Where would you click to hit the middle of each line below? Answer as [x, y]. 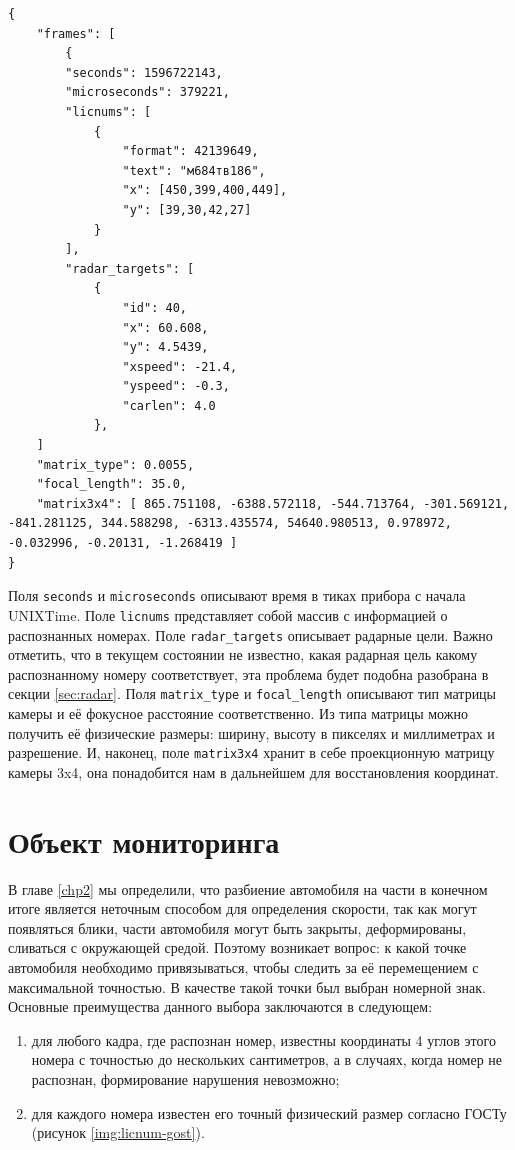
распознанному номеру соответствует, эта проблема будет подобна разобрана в [248, 673]
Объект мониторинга [144, 840]
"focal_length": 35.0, [111, 484]
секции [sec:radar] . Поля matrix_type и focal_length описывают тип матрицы [252, 693]
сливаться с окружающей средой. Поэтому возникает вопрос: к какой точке [237, 947]
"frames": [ [76, 33]
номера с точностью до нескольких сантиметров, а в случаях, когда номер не [267, 1059]
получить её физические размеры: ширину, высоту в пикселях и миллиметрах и [251, 732]
